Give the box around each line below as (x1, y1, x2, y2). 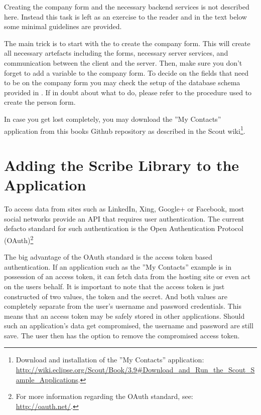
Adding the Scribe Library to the (4, 154, 239, 175)
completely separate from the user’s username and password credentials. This (4, 301, 241, 311)
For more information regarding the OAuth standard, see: (16, 391, 193, 401)
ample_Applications (16, 374, 78, 384)
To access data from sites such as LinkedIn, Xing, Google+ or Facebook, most (4, 203, 244, 214)
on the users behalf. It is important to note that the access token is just (4, 281, 225, 291)
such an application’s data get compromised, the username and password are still (4, 320, 253, 331)
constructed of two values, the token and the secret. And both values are (4, 291, 227, 301)
